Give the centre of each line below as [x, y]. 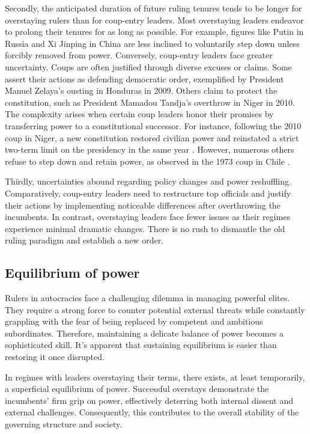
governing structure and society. [64, 424]
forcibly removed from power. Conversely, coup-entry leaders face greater [139, 55]
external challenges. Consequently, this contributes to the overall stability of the [152, 412]
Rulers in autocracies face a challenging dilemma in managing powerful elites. [147, 298]
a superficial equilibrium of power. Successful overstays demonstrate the [137, 389]
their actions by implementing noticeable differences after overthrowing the [143, 205]
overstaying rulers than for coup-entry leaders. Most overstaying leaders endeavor [154, 20]
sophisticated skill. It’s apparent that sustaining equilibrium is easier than [141, 345]
